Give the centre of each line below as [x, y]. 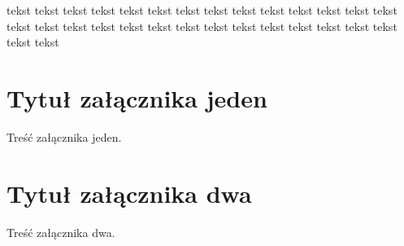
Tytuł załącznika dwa [129, 193]
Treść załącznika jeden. [64, 136]
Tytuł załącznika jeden [137, 97]
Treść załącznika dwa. [61, 232]
